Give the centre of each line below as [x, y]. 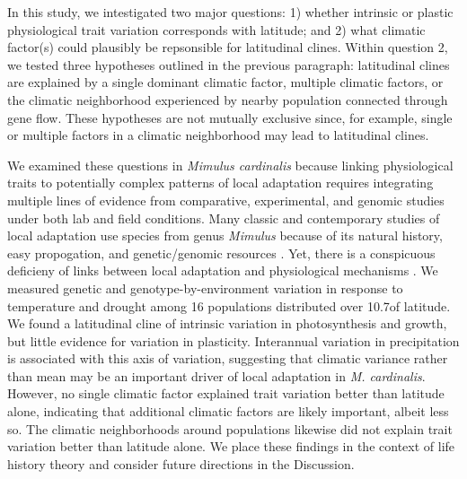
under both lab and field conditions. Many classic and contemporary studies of [224, 218]
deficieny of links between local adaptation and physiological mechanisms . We [223, 270]
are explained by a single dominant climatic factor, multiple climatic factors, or [225, 82]
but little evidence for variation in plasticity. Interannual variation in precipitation [233, 340]
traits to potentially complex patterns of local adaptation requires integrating [220, 183]
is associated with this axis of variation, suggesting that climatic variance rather [228, 358]
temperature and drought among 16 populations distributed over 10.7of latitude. [229, 305]
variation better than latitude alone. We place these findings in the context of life [231, 446]
